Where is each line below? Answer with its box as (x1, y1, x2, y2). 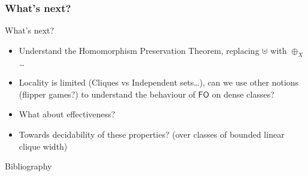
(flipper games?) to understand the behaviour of (19, 87, 196, 100)
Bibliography (5, 160, 52, 172)
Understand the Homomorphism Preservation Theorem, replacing (19, 44, 259, 56)
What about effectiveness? (19, 108, 116, 120)
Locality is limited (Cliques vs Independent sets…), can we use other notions (19, 76, 299, 89)
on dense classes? (212, 87, 274, 100)
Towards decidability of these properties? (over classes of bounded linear (19, 128, 285, 140)
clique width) (19, 139, 68, 152)
